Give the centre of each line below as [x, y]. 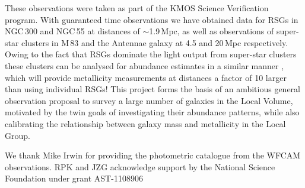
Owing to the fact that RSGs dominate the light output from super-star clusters [151, 54]
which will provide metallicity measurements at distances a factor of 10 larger [146, 77]
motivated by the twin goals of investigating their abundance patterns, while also [152, 112]
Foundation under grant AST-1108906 [74, 178]
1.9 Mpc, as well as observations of [212, 31]
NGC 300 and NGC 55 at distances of [72, 31]
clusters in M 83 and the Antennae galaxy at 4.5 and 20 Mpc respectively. [155, 42]
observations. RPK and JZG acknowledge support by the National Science [140, 166]
